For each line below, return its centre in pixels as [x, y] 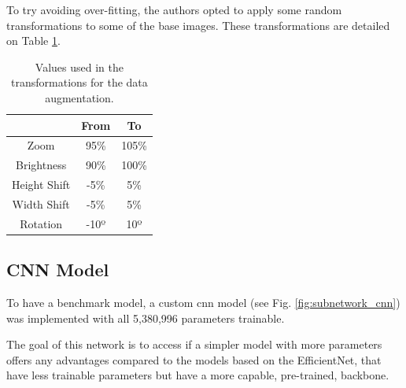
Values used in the [79, 67]
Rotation [41, 223]
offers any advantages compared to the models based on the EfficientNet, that [194, 359]
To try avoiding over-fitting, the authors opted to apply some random [174, 9]
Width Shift [41, 203]
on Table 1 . [33, 41]
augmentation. [79, 97]
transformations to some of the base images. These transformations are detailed [198, 25]
